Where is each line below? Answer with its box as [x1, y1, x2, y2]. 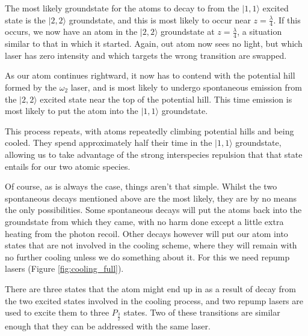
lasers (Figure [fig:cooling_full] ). [5, 262, 124, 275]
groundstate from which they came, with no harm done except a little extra [5, 215, 284, 227]
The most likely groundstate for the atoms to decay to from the [5, 2, 239, 14]
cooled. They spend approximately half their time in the [5, 136, 212, 149]
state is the [5, 13, 46, 26]
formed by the [5, 81, 57, 94]
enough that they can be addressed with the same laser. [5, 319, 211, 332]
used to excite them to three [5, 306, 109, 319]
